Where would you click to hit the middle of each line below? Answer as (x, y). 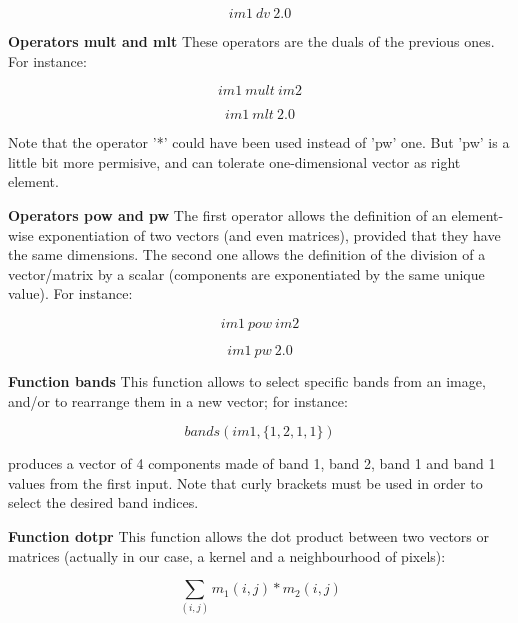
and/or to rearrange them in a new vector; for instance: (178, 400)
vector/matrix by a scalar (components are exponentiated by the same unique (246, 273)
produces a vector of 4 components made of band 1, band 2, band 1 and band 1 (252, 463)
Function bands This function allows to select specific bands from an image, (247, 380)
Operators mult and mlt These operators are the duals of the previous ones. (251, 41)
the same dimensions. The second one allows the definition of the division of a (247, 254)
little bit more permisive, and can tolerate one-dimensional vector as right (234, 161)
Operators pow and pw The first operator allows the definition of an (227, 214)
